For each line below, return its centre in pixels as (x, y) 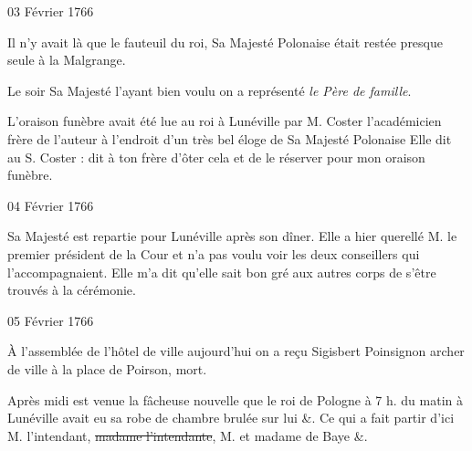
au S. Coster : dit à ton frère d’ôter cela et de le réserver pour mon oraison (216, 157)
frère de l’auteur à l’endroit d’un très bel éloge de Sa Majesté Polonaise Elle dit (230, 138)
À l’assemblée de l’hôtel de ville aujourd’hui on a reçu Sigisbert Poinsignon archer (236, 351)
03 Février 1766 (51, 11)
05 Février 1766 (51, 320)
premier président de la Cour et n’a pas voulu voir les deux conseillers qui (214, 253)
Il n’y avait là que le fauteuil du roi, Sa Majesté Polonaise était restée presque (225, 42)
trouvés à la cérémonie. (72, 290)
